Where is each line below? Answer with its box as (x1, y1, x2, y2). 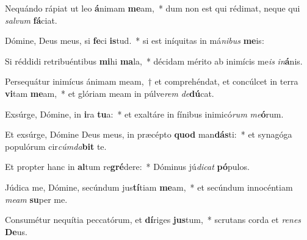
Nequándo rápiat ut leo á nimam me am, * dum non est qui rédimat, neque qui (5, 2, 300, 14)
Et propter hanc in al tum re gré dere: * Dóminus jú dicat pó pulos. (5, 160, 250, 173)
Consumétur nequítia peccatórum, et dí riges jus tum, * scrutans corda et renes (5, 213, 302, 226)
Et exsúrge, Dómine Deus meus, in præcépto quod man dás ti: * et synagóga (5, 128, 292, 141)
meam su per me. (5, 192, 68, 205)
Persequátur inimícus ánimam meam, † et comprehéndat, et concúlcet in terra (5, 75, 298, 88)
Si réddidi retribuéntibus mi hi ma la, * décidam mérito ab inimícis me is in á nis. (5, 54, 303, 67)
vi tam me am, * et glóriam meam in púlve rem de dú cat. (5, 86, 214, 99)
